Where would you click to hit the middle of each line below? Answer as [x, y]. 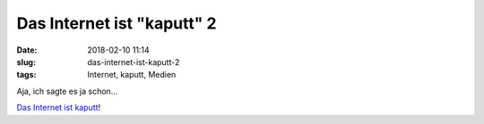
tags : [26, 75]
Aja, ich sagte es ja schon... [67, 91]
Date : [27, 50]
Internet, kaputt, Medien [132, 75]
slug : [26, 62]
